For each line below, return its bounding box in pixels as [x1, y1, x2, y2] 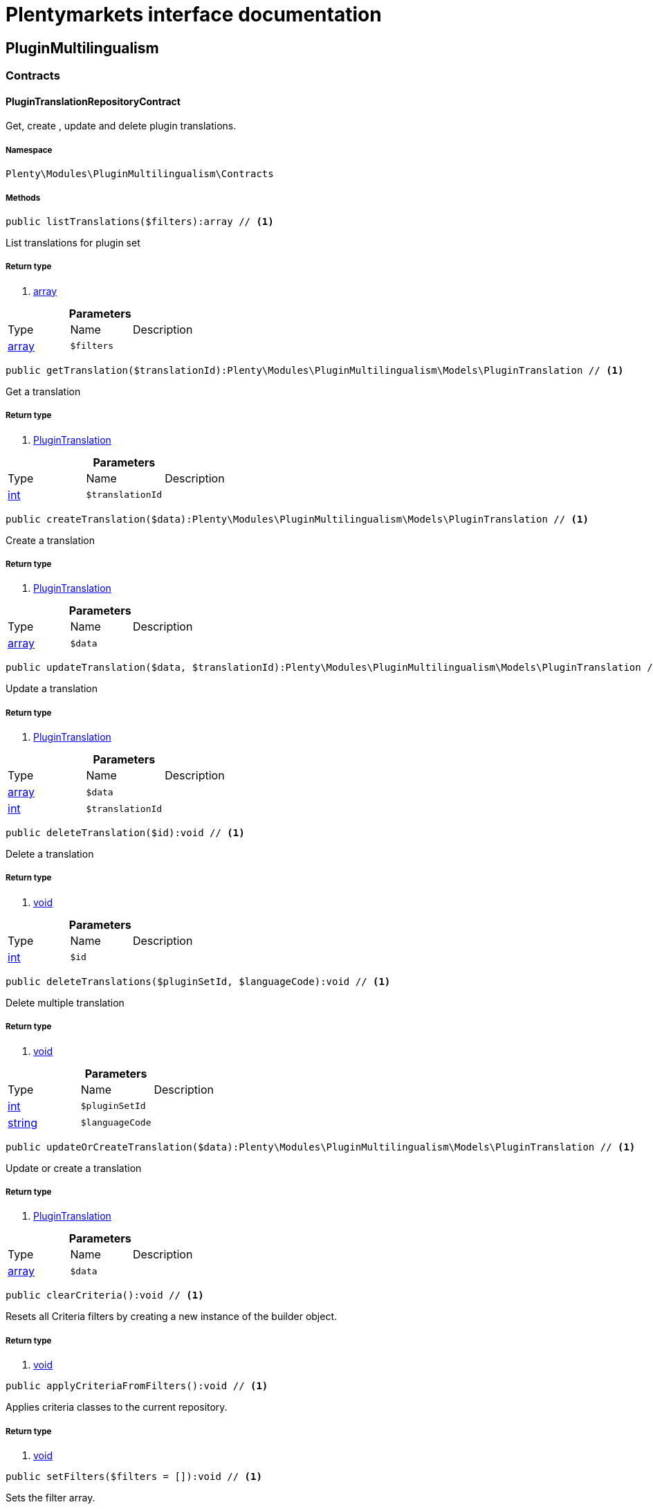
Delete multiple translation [6, 996, 125, 1009]
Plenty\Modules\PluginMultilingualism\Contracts [6, 168, 274, 180]
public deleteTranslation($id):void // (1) [6, 827, 245, 839]
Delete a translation [6, 848, 94, 860]
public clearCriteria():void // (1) [6, 1290, 204, 1301]
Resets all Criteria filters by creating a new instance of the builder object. [6, 1310, 338, 1323]
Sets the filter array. [6, 1491, 95, 1503]
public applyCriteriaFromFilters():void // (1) [6, 1380, 268, 1392]
